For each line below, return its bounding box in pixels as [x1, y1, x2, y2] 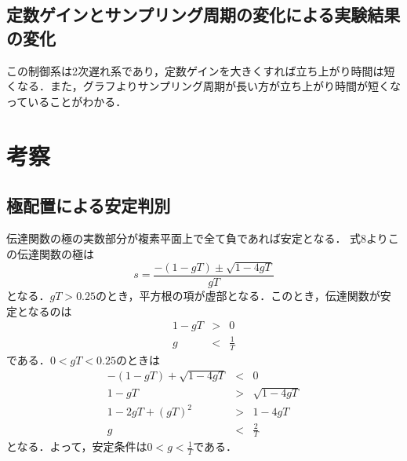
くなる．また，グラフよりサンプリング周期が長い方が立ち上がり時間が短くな [6, 78, 402, 94]
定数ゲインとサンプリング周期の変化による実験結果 [6, 2, 401, 27]
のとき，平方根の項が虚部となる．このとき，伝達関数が [96, 287, 380, 303]
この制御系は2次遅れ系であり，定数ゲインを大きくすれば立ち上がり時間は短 [6, 62, 395, 79]
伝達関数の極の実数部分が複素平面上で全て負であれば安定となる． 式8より [6, 229, 388, 246]
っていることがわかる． [6, 93, 127, 109]
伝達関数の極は [16, 245, 94, 262]
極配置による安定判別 [6, 193, 171, 218]
